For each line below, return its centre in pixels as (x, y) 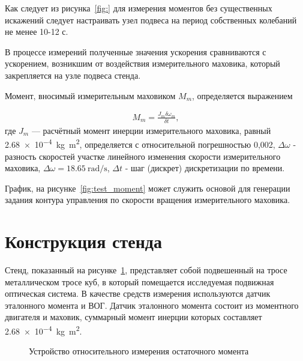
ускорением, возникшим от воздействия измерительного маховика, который (142, 63)
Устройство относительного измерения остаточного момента (139, 351)
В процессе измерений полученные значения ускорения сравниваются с (136, 51)
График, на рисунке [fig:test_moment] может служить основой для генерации (148, 188)
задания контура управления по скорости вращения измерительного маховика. (148, 200)
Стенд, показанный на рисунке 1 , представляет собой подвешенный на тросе (146, 270)
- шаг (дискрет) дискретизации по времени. (205, 168)
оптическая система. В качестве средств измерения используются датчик (138, 293)
